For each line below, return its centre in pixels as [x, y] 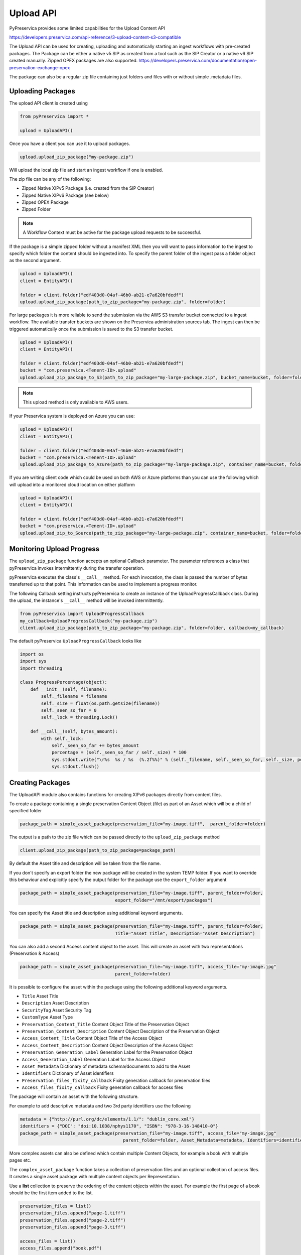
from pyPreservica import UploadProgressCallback [82, 614]
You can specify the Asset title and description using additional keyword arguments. [96, 913]
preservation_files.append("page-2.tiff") [73, 1220]
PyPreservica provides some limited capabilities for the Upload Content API [87, 28]
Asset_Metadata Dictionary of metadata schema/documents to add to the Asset [106, 1066]
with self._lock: [62, 738]
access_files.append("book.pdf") [61, 1248]
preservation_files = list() [56, 1206]
